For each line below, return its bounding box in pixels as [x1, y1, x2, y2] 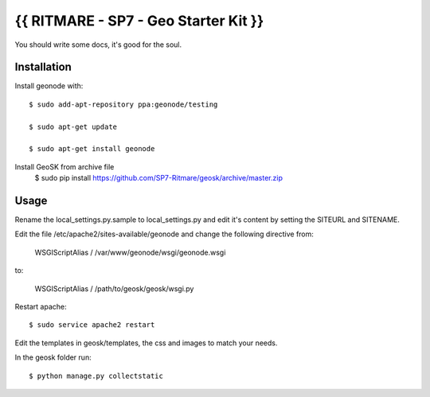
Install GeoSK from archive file [14, 162, 115, 171]
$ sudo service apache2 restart [29, 321, 155, 329]
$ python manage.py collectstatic [29, 371, 163, 380]
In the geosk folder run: [14, 352, 92, 362]
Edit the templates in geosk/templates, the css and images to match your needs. [14, 338, 278, 348]
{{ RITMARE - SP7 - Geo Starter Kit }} [14, 12, 264, 29]
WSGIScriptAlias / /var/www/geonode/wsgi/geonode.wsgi [34, 247, 226, 257]
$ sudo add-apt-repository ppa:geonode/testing [29, 99, 218, 109]
